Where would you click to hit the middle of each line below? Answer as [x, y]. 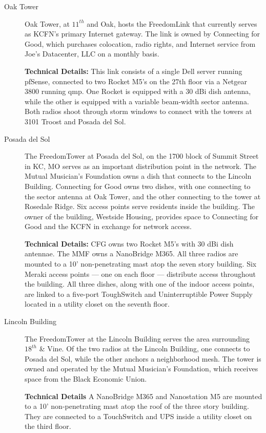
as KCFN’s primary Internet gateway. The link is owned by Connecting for [142, 34]
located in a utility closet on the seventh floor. [97, 304]
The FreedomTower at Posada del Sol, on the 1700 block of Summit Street [142, 156]
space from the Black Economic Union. [86, 379]
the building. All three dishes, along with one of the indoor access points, [140, 284]
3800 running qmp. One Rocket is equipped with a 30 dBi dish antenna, [138, 91]
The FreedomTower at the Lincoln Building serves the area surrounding [137, 338]
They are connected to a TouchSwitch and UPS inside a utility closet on [138, 416]
